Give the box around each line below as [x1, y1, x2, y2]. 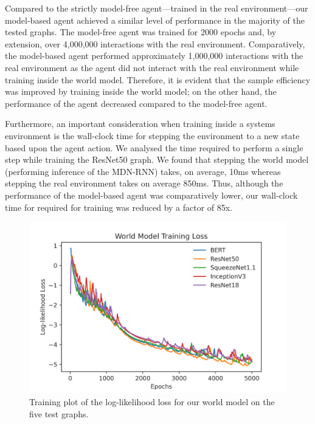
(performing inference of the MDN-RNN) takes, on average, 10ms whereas [5, 165, 281, 177]
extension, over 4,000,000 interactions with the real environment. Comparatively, [5, 37, 305, 50]
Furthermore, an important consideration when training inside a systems [5, 117, 275, 130]
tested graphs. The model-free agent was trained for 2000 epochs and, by [5, 26, 277, 38]
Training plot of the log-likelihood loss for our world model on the [29, 395, 275, 408]
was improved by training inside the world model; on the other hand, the [5, 85, 277, 98]
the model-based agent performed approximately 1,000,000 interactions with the [5, 49, 303, 62]
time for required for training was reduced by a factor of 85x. [5, 200, 233, 213]
